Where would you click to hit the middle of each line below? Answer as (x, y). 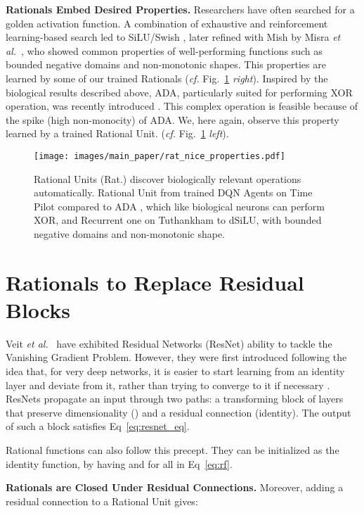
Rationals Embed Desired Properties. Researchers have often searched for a (180, 9)
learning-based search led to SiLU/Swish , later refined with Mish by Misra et (173, 37)
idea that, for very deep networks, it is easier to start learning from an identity (175, 371)
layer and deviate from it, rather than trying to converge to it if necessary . (168, 385)
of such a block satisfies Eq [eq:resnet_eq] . (98, 426)
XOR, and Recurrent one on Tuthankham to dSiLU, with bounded (178, 220)
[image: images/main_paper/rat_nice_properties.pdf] (160, 156)
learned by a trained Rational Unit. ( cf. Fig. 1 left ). (117, 133)
